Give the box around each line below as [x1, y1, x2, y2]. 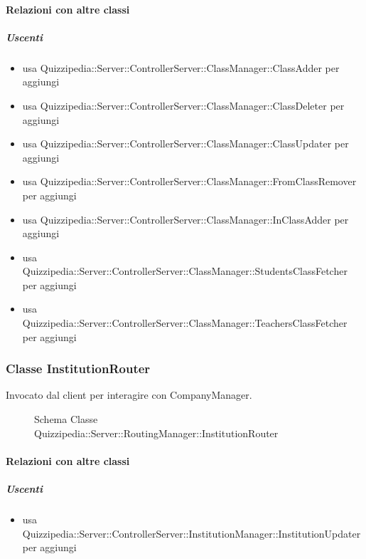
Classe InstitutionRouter [6, 360, 151, 377]
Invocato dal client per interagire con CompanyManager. [6, 387, 252, 402]
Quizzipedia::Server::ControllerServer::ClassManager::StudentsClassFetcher [22, 263, 348, 278]
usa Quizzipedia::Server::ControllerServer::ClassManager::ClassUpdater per [22, 136, 349, 151]
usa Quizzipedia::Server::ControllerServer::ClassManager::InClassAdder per [22, 211, 349, 226]
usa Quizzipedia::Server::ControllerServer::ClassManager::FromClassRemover [22, 174, 357, 189]
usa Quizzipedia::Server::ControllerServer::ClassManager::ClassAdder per [22, 60, 340, 75]
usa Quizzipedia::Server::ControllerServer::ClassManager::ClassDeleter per [22, 98, 345, 113]
